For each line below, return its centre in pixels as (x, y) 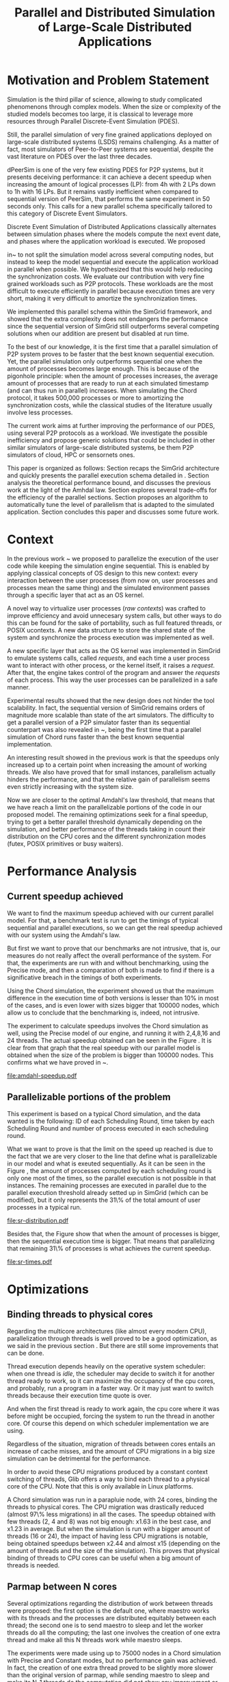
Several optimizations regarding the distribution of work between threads (110, 1603)
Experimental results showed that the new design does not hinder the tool (111, 700)
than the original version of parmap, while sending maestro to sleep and (108, 1674)
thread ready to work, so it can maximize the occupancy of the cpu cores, (111, 1381)
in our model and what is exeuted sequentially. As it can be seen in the (106, 1163)
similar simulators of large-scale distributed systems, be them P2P (100, 447)
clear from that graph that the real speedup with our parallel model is (104, 1047)
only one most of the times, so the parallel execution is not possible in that (112, 1178)
